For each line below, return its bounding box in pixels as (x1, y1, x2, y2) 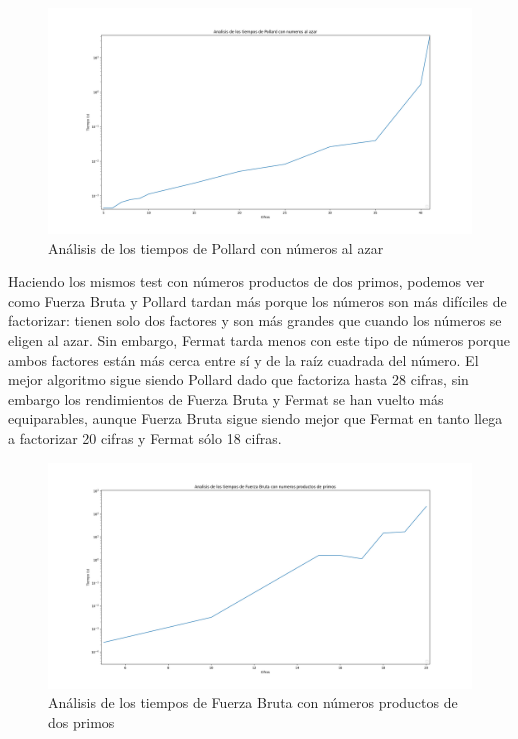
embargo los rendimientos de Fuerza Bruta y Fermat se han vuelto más (8, 388, 444, 409)
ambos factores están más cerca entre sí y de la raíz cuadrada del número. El (8, 349, 479, 370)
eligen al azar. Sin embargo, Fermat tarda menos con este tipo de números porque (8, 330, 510, 351)
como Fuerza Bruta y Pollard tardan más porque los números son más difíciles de (8, 290, 507, 311)
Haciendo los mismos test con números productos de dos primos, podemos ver (8, 271, 485, 292)
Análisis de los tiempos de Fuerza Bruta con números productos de (48, 692, 458, 713)
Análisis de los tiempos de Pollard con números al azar (48, 237, 384, 258)
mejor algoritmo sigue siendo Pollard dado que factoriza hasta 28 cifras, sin (8, 369, 469, 390)
